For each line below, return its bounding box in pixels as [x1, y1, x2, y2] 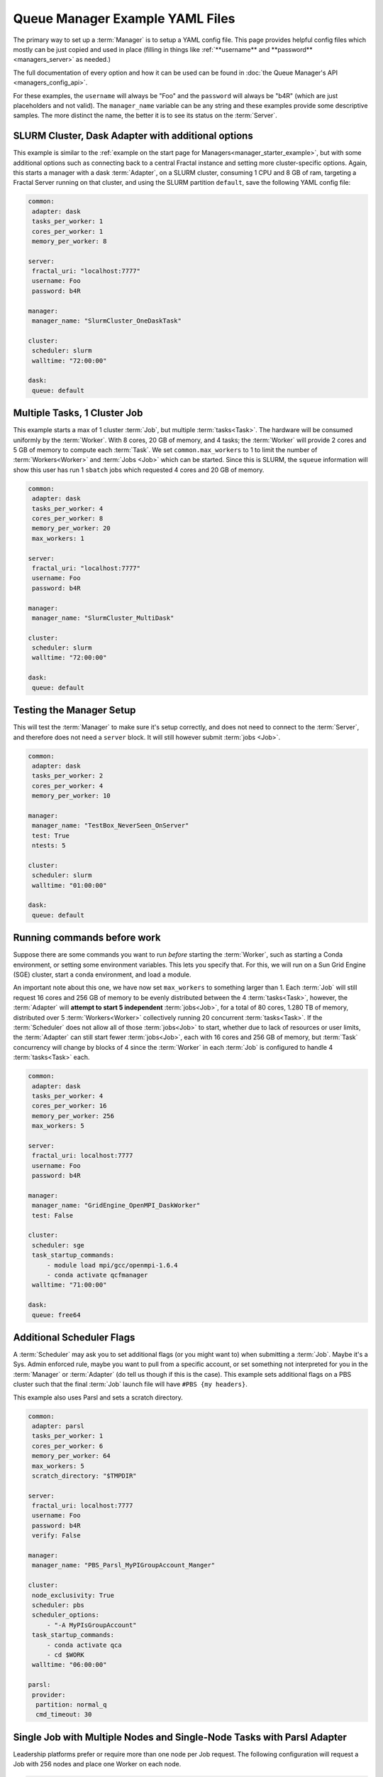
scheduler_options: [32, 1611, 99, 1619]
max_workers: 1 [32, 534, 85, 542]
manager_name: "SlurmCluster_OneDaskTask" [32, 317, 182, 325]
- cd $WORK [46, 1650, 85, 1659]
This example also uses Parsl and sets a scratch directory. [13, 1393, 184, 1402]
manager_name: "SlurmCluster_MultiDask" [32, 613, 174, 622]
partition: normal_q [35, 1700, 107, 1709]
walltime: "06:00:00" [32, 1660, 107, 1669]
